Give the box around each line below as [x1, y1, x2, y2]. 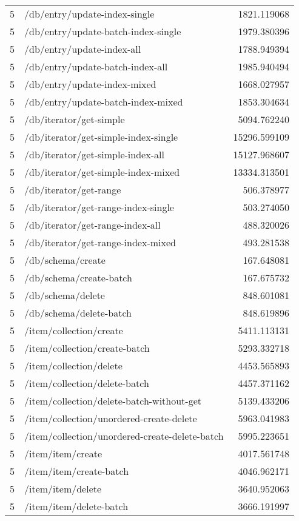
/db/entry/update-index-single [24, 7, 155, 21]
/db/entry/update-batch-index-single [24, 24, 181, 38]
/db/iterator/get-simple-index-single [24, 130, 178, 144]
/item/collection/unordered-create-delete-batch [24, 429, 224, 443]
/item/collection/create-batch [24, 341, 150, 355]
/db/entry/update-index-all [24, 42, 141, 56]
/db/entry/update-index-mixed [24, 77, 156, 91]
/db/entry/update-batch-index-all [24, 59, 168, 73]
